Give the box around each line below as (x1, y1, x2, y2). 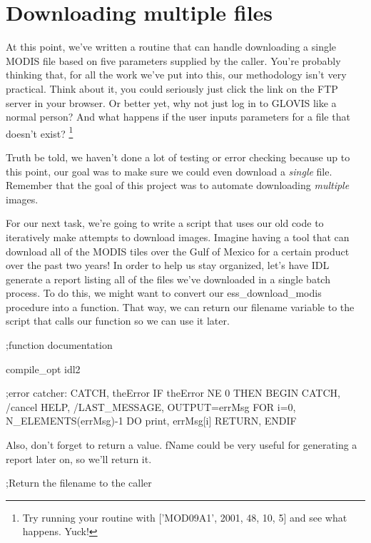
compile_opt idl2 (6, 361, 81, 376)
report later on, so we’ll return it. (6, 451, 152, 466)
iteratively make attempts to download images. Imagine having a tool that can (6, 229, 350, 244)
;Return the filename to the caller (6, 475, 152, 490)
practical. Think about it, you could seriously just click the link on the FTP (6, 81, 338, 96)
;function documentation (6, 338, 113, 352)
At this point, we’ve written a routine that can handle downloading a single (6, 39, 337, 54)
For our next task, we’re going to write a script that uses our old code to (6, 215, 324, 230)
